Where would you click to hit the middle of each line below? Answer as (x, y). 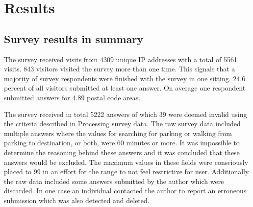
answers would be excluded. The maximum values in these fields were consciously (126, 162)
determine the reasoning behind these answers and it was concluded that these (122, 152)
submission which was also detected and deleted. (77, 200)
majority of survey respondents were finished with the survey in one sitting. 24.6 (125, 78)
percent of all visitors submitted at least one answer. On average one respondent (125, 88)
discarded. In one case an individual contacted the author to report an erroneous (125, 191)
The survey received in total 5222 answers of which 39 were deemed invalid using (126, 114)
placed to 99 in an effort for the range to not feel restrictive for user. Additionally (126, 172)
